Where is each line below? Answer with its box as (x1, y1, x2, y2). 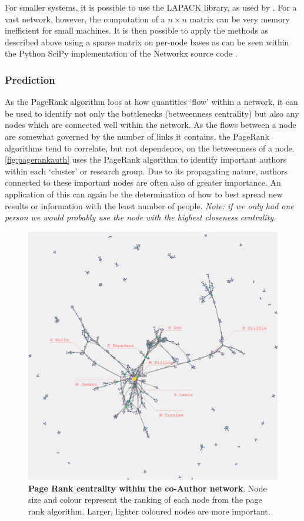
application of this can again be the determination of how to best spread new (5, 187, 283, 200)
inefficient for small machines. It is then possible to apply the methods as (5, 24, 269, 37)
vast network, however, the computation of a (5, 12, 165, 25)
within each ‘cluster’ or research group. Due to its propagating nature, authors (5, 164, 288, 177)
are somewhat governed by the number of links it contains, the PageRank (5, 130, 269, 142)
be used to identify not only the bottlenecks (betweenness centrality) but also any (5, 107, 299, 119)
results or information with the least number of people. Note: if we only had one (5, 199, 294, 212)
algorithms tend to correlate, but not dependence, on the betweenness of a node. (5, 141, 295, 154)
